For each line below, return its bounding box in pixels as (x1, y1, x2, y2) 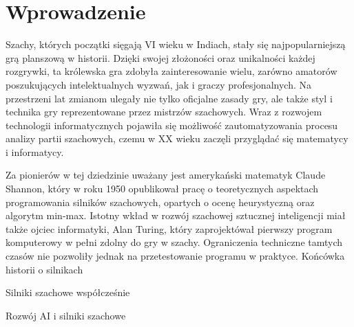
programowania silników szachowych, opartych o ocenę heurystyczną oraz (6, 194, 315, 209)
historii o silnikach (6, 262, 83, 276)
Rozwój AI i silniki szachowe (6, 308, 126, 322)
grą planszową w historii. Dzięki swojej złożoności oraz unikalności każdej (6, 50, 315, 65)
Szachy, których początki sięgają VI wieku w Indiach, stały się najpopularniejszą (6, 37, 346, 52)
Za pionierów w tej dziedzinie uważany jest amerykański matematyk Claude (6, 168, 326, 182)
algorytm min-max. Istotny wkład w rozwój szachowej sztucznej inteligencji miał (6, 208, 346, 223)
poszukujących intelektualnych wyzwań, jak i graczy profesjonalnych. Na (6, 77, 311, 91)
